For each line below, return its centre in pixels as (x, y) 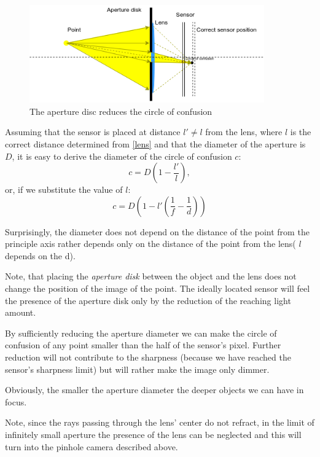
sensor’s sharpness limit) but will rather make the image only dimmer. (137, 369)
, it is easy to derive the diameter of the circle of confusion (122, 156)
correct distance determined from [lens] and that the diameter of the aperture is (155, 143)
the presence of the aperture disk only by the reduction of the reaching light (148, 300)
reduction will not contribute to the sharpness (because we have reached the (148, 357)
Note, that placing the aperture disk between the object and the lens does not (151, 276)
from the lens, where (244, 132)
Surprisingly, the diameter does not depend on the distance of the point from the (157, 231)
